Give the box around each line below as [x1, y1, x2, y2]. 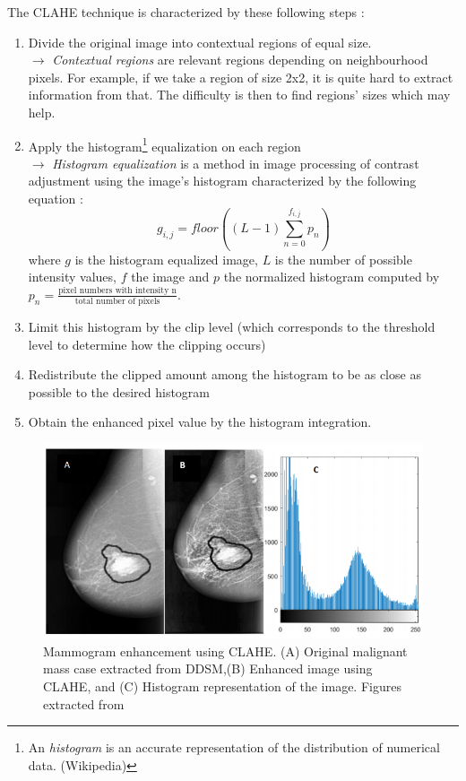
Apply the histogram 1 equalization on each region [28, 134, 301, 155]
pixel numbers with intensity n [58, 286, 177, 296]
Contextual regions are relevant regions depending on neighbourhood [52, 50, 428, 69]
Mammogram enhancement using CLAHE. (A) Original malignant [43, 641, 408, 660]
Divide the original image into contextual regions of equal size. [28, 32, 372, 51]
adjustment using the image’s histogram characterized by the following [28, 171, 417, 190]
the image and [131, 267, 210, 286]
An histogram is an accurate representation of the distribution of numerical [28, 738, 440, 757]
